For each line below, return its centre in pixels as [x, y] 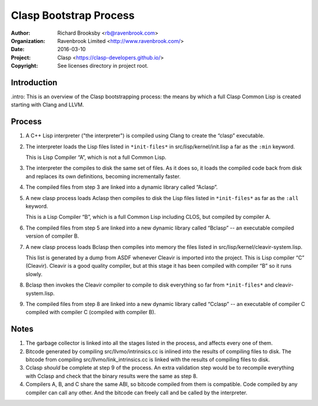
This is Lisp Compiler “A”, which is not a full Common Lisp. [96, 157]
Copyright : [24, 66]
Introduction [34, 82]
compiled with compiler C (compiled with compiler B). [91, 312]
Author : [21, 33]
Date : [18, 49]
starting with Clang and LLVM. [47, 105]
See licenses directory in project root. [103, 66]
